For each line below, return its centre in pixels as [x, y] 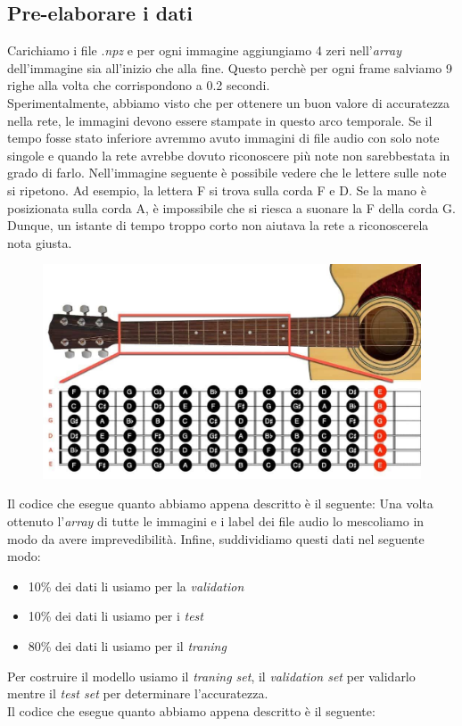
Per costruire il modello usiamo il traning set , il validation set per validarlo [211, 676]
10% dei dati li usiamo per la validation [136, 586]
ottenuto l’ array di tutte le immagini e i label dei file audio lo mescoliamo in [216, 521]
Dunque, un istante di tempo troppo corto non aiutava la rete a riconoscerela [218, 225]
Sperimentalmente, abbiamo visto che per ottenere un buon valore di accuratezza [229, 102]
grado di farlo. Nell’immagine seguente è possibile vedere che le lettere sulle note [227, 173]
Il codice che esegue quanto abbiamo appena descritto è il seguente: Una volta [220, 503]
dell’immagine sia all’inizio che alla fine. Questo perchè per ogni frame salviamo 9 [230, 67]
